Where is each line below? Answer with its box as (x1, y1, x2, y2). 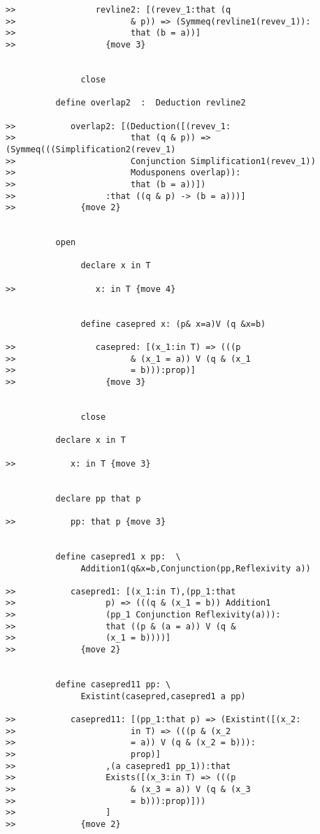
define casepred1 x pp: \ (55, 551, 181, 562)
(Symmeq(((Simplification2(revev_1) (6, 144, 176, 154)
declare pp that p (55, 493, 141, 504)
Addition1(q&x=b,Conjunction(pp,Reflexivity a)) (80, 563, 311, 573)
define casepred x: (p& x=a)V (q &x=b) (80, 319, 266, 329)
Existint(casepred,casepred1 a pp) (80, 691, 246, 701)
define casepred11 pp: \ (55, 680, 171, 690)
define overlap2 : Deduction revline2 (55, 98, 246, 108)
